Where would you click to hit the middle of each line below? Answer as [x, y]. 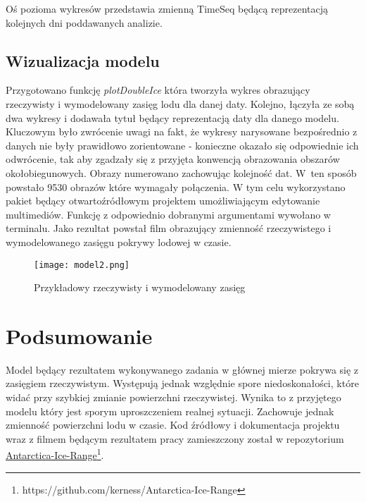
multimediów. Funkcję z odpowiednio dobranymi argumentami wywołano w [168, 214]
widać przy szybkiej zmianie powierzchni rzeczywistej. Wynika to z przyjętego [173, 397]
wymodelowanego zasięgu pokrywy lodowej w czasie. [119, 241]
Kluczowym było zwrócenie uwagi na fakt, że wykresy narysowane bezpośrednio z [182, 131]
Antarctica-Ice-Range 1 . [55, 454]
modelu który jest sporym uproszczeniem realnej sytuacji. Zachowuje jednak [170, 411]
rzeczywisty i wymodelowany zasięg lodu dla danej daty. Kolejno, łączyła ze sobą [180, 103]
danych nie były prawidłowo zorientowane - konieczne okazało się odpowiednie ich [182, 145]
